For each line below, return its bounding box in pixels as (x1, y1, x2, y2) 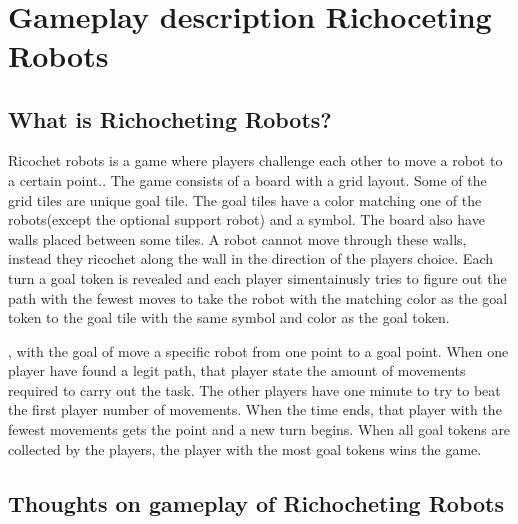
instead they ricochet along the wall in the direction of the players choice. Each (8, 248, 494, 269)
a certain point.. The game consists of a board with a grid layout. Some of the (8, 169, 487, 190)
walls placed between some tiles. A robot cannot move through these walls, (8, 228, 467, 249)
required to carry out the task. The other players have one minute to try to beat (8, 379, 501, 400)
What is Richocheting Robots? (8, 103, 332, 134)
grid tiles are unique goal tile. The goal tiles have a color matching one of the (8, 189, 482, 210)
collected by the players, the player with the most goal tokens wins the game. (8, 438, 482, 459)
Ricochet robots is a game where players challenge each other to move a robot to (8, 150, 503, 171)
